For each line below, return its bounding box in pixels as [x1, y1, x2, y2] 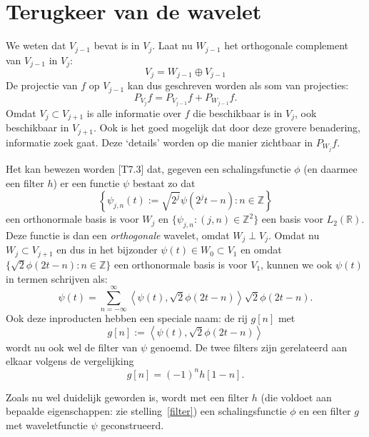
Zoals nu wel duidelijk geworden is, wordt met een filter [6, 389, 249, 404]
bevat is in [93, 38, 140, 53]
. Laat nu [152, 38, 193, 53]
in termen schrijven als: [6, 271, 108, 286]
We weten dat [6, 38, 66, 53]
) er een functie [53, 175, 120, 190]
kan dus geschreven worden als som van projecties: [127, 78, 349, 93]
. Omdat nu [268, 228, 320, 243]
